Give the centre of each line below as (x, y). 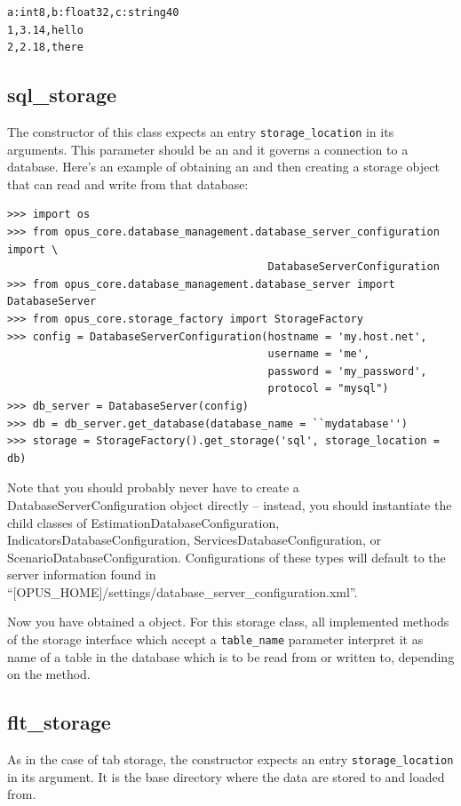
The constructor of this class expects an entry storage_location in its (201, 131)
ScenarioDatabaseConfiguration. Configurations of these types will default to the (227, 557)
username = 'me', (319, 354)
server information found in (82, 575)
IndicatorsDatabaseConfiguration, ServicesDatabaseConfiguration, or (194, 540)
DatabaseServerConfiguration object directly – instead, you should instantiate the (230, 504)
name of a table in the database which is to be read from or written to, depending (231, 656)
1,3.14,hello (45, 30)
